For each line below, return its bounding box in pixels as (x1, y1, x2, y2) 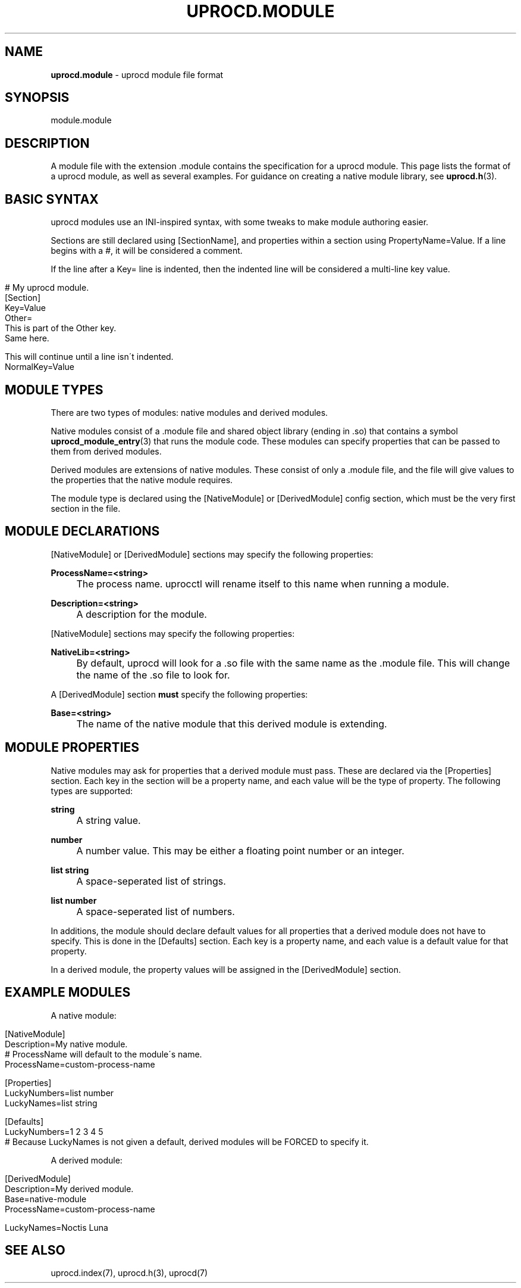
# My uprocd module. (5, 282, 89, 293)
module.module (51, 115, 112, 126)
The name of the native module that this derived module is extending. (76, 717, 387, 730)
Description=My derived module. (5, 1183, 134, 1194)
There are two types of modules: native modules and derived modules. (51, 407, 328, 418)
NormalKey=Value (5, 362, 74, 372)
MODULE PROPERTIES (5, 740, 140, 755)
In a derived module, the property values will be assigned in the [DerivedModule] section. (51, 964, 401, 975)
